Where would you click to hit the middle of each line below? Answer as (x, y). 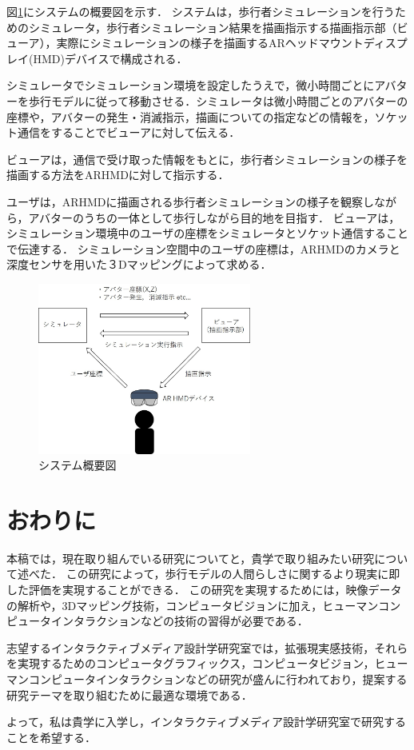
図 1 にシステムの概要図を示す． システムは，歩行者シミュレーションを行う (201, 11)
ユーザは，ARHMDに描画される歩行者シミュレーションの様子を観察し (190, 201)
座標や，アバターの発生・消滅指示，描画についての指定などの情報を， (191, 116)
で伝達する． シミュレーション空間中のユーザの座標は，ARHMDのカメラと (203, 248)
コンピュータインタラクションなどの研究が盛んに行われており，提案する (218, 679)
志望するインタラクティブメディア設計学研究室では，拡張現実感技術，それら (207, 647)
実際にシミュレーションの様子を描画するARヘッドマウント (210, 43)
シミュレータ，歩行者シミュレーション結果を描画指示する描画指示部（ (213, 27)
